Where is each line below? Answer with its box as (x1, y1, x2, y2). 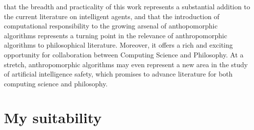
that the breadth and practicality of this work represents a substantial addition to (4, 1, 250, 11)
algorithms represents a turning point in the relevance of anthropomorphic (4, 30, 228, 40)
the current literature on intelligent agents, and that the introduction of (4, 11, 220, 21)
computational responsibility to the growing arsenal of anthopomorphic (4, 21, 218, 31)
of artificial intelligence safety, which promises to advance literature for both (4, 69, 233, 79)
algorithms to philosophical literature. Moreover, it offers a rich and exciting (4, 40, 233, 50)
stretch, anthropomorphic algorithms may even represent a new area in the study (4, 59, 248, 69)
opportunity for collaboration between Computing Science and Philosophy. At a (4, 49, 244, 59)
